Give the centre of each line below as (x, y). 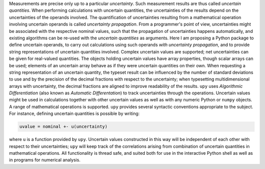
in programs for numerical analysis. (45, 160)
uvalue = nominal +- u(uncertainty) (64, 127)
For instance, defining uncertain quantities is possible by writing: (74, 113)
